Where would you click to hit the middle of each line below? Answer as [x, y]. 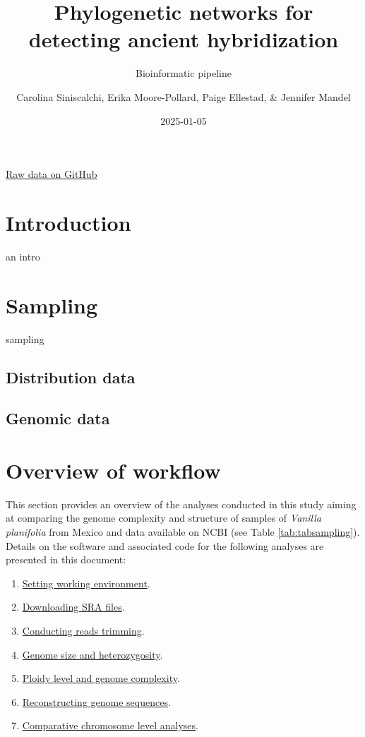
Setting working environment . [86, 583]
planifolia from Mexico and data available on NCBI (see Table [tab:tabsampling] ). [183, 532]
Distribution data [71, 377]
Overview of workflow [113, 470]
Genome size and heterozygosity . [92, 654]
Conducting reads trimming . [83, 630]
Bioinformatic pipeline [184, 73]
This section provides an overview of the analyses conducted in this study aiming [181, 504]
